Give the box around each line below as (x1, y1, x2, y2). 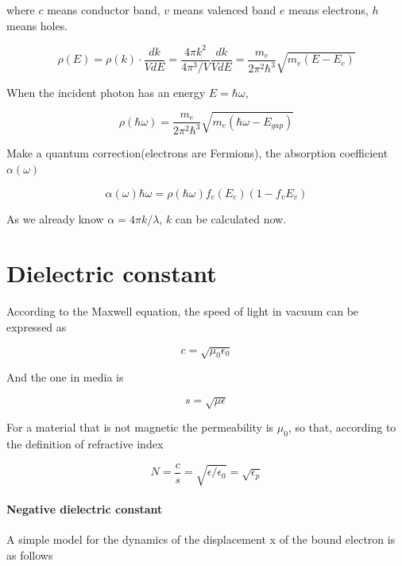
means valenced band (172, 2, 276, 17)
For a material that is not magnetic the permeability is (6, 419, 274, 436)
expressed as (6, 318, 67, 335)
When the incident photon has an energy (6, 83, 206, 100)
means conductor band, (47, 2, 160, 17)
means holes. (6, 17, 68, 33)
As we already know (6, 210, 104, 227)
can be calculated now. (175, 210, 287, 227)
